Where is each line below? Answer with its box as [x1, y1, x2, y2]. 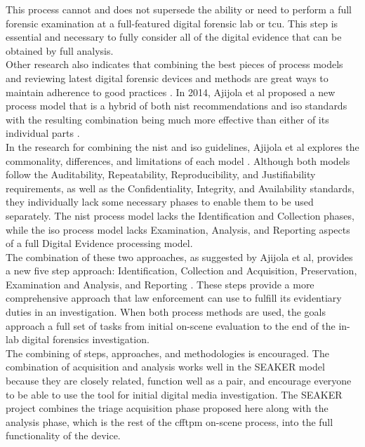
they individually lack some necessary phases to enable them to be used [6, 194, 314, 209]
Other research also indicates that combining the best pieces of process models [6, 57, 343, 72]
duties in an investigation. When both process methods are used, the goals [6, 305, 326, 319]
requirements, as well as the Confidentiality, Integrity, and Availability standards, [6, 180, 354, 195]
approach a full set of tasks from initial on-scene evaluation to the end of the [6, 318, 336, 333]
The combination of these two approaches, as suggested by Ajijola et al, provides [6, 249, 353, 264]
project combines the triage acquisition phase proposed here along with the [6, 401, 328, 415]
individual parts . [6, 126, 80, 140]
